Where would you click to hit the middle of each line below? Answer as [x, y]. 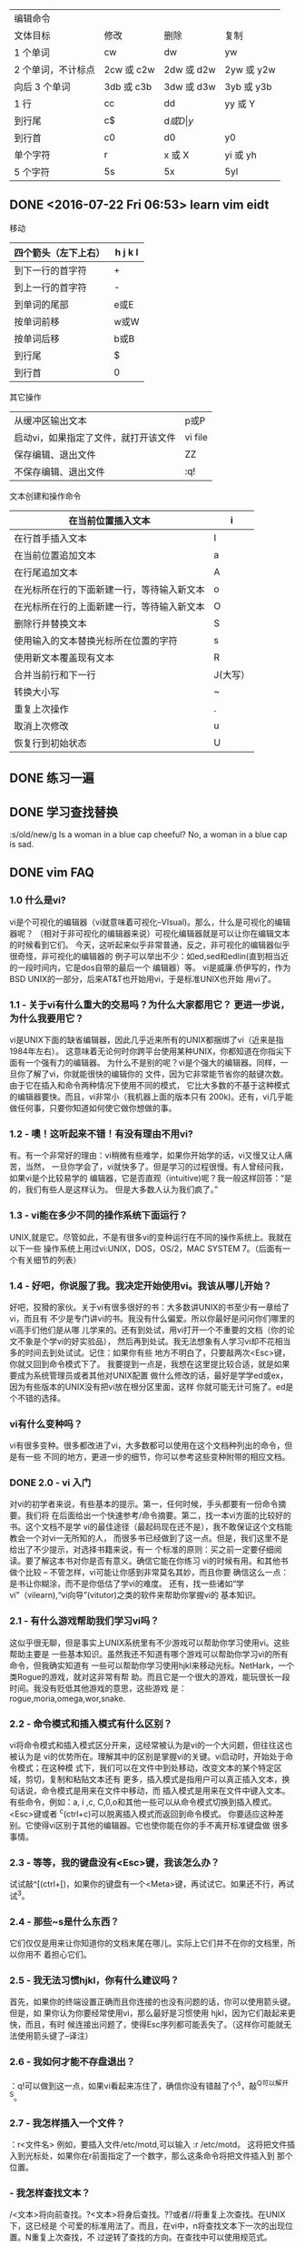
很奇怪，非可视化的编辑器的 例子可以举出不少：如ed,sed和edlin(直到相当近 [149, 956]
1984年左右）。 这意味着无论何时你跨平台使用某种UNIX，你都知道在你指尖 [147, 1051]
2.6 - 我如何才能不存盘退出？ [73, 2062]
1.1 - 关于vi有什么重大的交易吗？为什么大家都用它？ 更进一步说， [150, 1005]
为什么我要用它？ [47, 1018]
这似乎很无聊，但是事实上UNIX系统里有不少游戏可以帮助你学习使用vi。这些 [150, 1643]
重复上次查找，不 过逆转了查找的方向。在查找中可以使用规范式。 [152, 2237]
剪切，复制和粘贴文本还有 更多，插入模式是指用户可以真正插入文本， [153, 1779]
